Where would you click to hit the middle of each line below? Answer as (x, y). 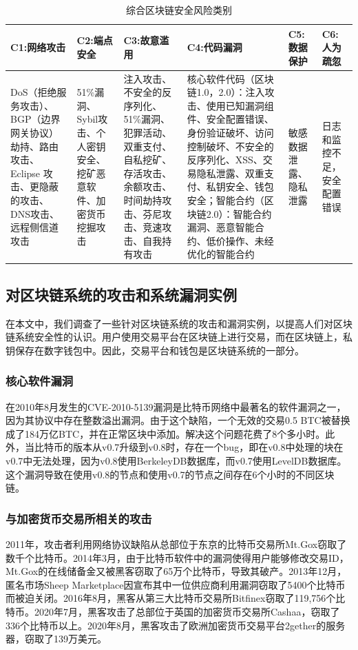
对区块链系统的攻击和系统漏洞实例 (121, 294)
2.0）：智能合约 (239, 213)
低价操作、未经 (240, 240)
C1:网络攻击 (38, 47)
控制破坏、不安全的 (230, 146)
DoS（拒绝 (34, 92)
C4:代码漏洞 (214, 47)
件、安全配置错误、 (230, 119)
